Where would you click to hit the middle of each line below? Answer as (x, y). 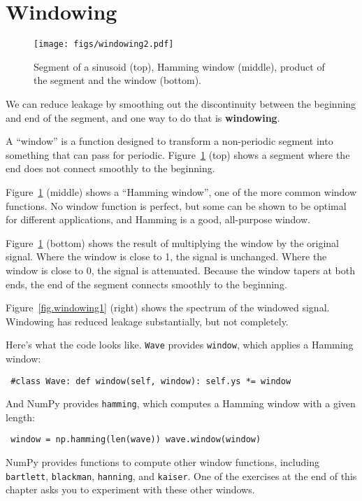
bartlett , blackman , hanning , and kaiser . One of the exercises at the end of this (181, 475)
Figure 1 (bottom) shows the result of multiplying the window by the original (172, 242)
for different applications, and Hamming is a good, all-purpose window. (158, 219)
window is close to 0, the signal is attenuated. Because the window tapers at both (180, 270)
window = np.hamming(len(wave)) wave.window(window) (136, 440)
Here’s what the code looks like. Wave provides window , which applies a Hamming (180, 345)
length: (21, 417)
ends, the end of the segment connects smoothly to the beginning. (146, 284)
